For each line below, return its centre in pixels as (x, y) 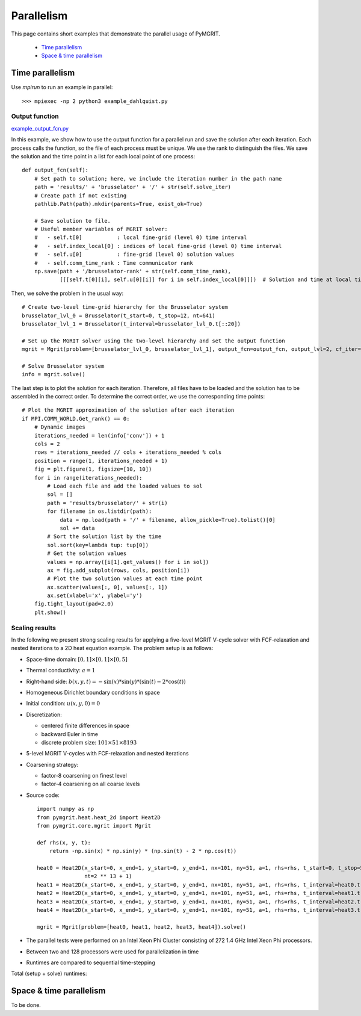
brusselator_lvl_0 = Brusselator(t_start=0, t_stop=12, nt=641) (119, 315)
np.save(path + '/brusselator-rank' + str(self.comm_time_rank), (133, 271)
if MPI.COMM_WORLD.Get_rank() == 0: (76, 419)
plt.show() (50, 612)
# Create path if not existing (80, 195)
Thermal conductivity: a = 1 (61, 671)
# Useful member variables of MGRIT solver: (101, 229)
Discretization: (44, 714)
